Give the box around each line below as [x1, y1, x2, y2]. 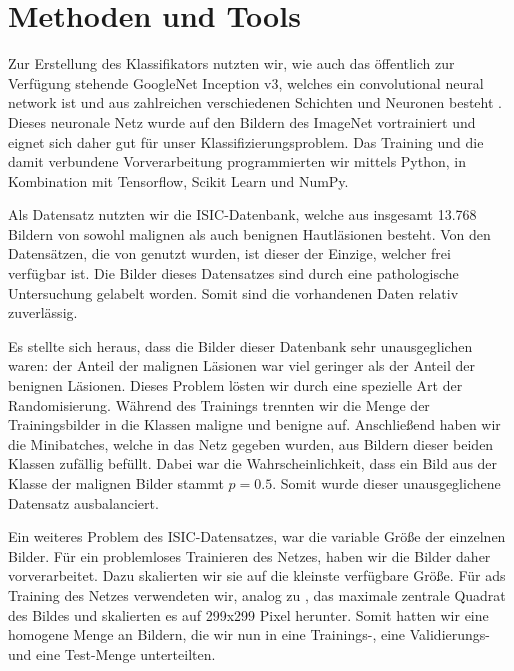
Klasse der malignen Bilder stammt [8, 473, 224, 493]
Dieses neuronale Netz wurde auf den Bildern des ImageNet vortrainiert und [8, 111, 476, 132]
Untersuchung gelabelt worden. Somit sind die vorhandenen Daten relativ [8, 282, 459, 303]
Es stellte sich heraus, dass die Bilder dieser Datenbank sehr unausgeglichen [8, 335, 473, 356]
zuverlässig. [8, 302, 78, 323]
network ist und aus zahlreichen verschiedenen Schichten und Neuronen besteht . [8, 92, 502, 113]
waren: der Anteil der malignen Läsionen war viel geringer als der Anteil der [8, 355, 475, 376]
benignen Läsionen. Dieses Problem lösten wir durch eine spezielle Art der [8, 375, 463, 396]
